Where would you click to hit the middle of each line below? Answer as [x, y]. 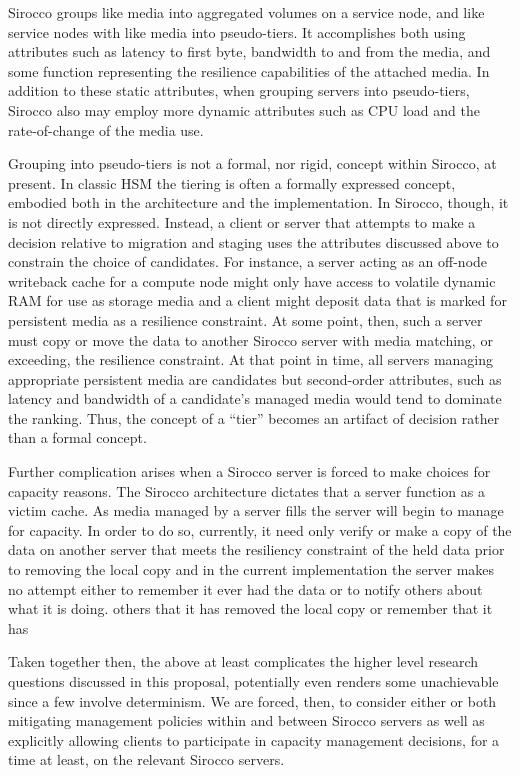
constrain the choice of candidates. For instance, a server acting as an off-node [248, 261]
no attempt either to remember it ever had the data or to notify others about [245, 588]
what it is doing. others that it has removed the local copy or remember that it [250, 608]
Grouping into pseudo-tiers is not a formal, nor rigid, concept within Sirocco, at [252, 163]
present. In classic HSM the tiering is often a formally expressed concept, [232, 182]
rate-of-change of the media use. [106, 129]
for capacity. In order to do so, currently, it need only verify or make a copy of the [260, 529]
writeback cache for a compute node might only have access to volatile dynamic [252, 280]
